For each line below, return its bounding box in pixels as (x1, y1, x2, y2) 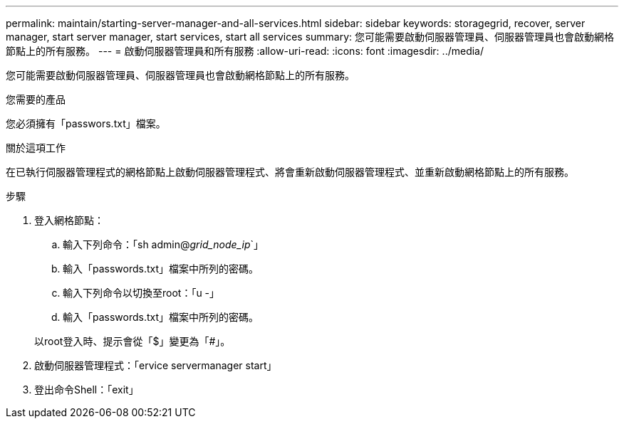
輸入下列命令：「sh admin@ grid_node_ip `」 (63, 238, 264, 250)
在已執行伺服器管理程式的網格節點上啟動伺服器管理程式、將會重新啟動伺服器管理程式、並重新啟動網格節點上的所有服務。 (6, 166, 574, 178)
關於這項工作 (6, 142, 66, 154)
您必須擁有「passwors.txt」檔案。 (6, 117, 166, 129)
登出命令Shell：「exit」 (34, 383, 139, 396)
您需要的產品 (6, 93, 66, 105)
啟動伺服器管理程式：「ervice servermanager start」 (34, 359, 277, 371)
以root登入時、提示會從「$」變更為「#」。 (34, 335, 231, 347)
